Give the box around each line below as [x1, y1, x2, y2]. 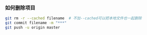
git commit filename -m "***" [5, 21, 67, 26]
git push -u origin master [5, 25, 60, 30]
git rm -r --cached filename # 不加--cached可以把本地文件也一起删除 [5, 16, 142, 21]
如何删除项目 [5, 4, 36, 11]
